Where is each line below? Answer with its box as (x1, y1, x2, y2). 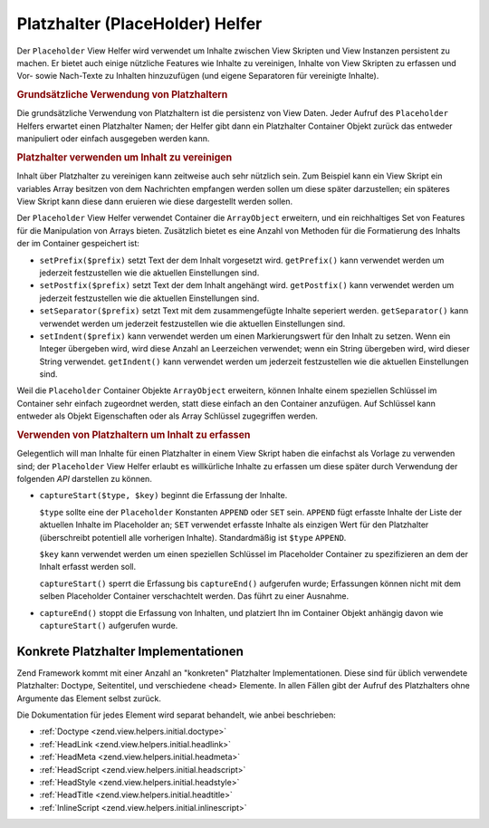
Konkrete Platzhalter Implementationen (16, 643, 244, 659)
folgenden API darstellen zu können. (16, 474, 153, 485)
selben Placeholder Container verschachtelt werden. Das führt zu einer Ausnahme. (39, 591, 349, 602)
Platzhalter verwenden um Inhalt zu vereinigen (16, 150, 233, 163)
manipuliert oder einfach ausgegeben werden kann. (16, 133, 210, 144)
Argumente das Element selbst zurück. (16, 693, 162, 704)
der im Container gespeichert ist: (16, 238, 140, 249)
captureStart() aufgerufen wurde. (39, 620, 178, 631)
